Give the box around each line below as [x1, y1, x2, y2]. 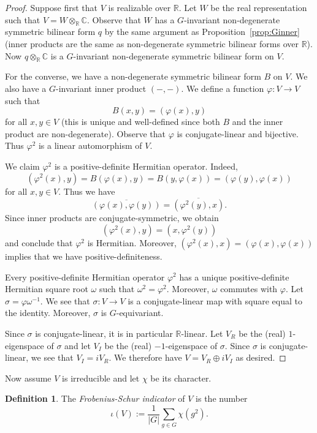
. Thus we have [58, 184, 115, 197]
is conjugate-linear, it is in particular [35, 326, 173, 339]
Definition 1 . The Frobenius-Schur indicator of [5, 392, 185, 405]
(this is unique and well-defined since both [61, 115, 220, 128]
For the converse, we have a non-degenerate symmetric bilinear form [5, 70, 261, 83]
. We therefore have [109, 351, 182, 364]
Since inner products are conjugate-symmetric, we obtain [5, 211, 219, 224]
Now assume [5, 371, 52, 384]
